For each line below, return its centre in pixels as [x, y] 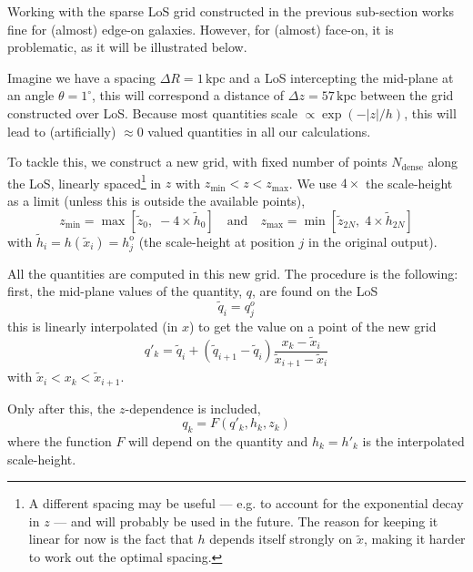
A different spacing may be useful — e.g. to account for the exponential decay [246, 503]
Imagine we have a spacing [81, 77]
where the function [60, 440]
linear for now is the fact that [111, 539]
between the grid [407, 95]
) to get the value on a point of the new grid [313, 326]
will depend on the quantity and [218, 440]
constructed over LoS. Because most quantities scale [152, 112]
